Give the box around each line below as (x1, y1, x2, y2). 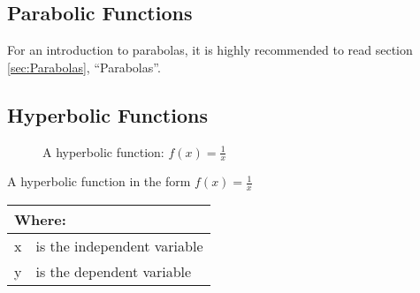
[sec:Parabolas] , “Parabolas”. (7, 57, 161, 76)
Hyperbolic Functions (7, 101, 208, 128)
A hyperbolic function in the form (7, 172, 191, 191)
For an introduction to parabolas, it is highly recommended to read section (7, 41, 413, 59)
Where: (14, 209, 66, 230)
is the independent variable (35, 236, 203, 257)
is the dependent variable (35, 261, 192, 282)
